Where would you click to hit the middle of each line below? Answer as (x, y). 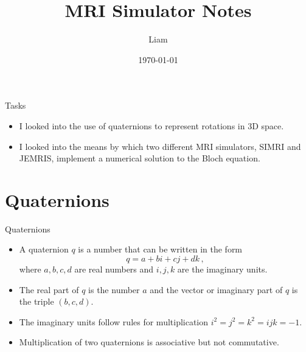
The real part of (49, 289)
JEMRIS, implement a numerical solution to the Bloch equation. (140, 158)
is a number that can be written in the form (160, 249)
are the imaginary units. (222, 269)
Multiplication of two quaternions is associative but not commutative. (149, 342)
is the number (114, 289)
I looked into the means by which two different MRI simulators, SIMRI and (160, 146)
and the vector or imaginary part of (216, 289)
